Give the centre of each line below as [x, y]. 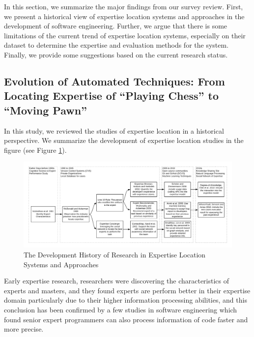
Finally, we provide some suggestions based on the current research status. [116, 54]
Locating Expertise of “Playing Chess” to [112, 96]
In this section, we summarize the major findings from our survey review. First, [124, 6]
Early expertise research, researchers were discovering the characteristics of [117, 281]
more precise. [24, 329]
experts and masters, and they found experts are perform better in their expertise [127, 290]
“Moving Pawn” [46, 110]
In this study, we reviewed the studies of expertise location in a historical [114, 130]
